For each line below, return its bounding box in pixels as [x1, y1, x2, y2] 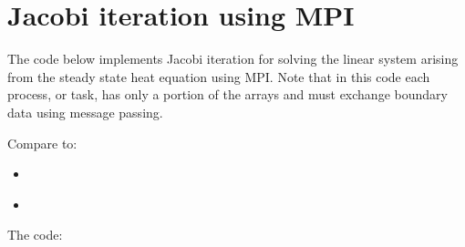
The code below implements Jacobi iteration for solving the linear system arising [7, 49, 459, 68]
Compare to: [7, 133, 77, 152]
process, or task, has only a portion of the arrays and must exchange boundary [7, 85, 448, 104]
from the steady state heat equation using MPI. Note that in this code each [7, 67, 430, 86]
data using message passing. [7, 102, 163, 121]
